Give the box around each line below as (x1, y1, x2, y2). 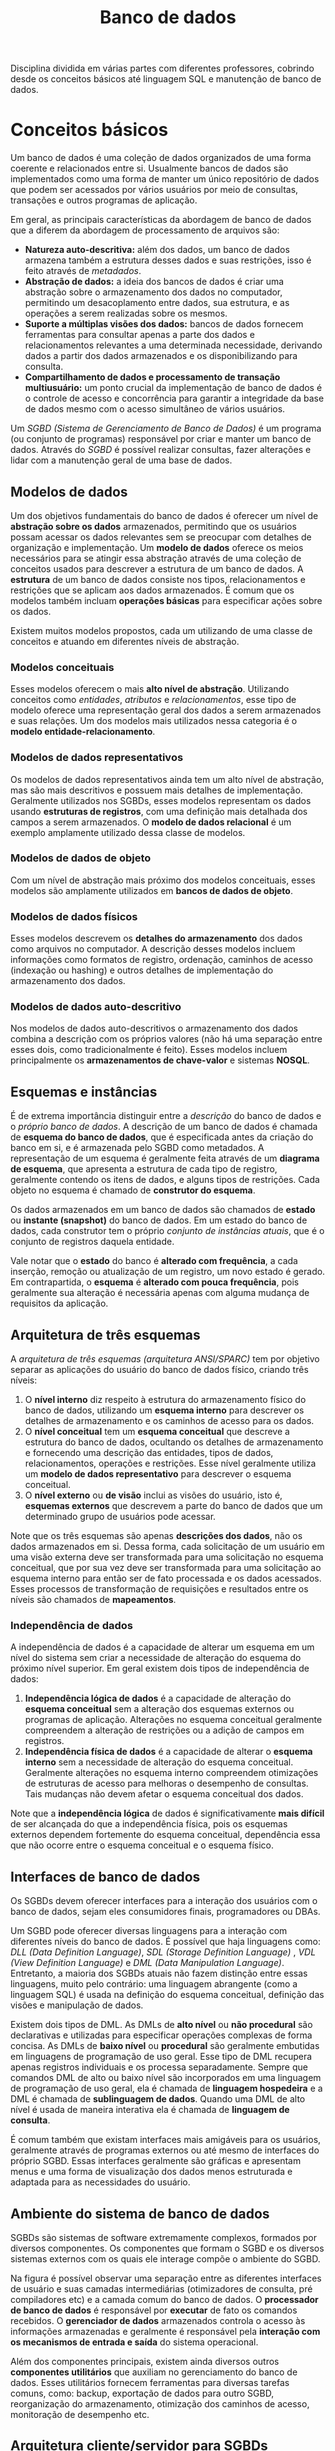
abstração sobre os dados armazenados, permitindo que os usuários (10, 520, 297, 532)
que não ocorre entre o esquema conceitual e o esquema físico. (10, 1839, 275, 1851)
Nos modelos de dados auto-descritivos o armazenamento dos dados (10, 1022, 298, 1035)
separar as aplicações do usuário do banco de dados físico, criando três (10, 1364, 309, 1376)
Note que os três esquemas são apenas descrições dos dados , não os (10, 1530, 303, 1542)
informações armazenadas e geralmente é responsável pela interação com (10, 2325, 321, 2337)
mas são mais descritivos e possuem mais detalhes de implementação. (10, 784, 303, 796)
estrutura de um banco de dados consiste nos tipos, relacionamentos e (10, 573, 306, 585)
